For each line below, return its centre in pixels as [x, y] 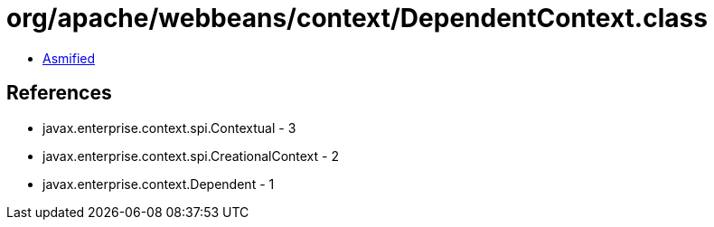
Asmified [69, 58]
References [59, 93]
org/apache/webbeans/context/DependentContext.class [357, 18]
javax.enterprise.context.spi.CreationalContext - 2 [191, 156]
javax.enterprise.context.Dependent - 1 [159, 184]
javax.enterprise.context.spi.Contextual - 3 [169, 128]
